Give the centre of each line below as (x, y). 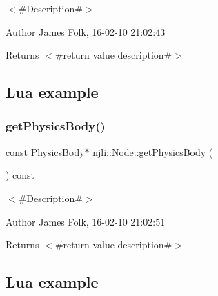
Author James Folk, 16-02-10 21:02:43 (86, 31)
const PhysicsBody (45, 151)
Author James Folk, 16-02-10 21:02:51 (86, 221)
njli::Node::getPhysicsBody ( (153, 151)
